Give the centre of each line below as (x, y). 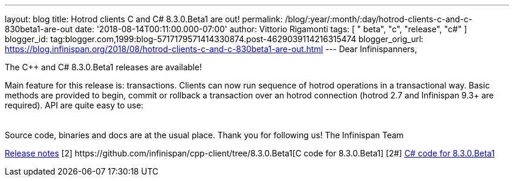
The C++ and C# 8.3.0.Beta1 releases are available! (103, 67)
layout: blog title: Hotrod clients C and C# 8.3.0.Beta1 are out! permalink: (144, 19)
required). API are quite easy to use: (74, 105)
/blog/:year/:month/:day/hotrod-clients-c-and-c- (378, 19)
